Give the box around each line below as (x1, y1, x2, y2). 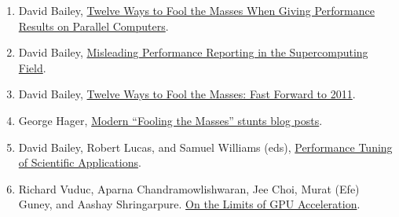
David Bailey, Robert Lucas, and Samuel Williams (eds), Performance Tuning (18, 138, 393, 155)
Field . (18, 59, 46, 75)
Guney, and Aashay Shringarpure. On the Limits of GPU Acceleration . (18, 196, 361, 212)
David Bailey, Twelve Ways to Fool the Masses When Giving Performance (18, 2, 375, 18)
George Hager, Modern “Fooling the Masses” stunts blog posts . (18, 112, 323, 128)
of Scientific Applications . (18, 154, 141, 171)
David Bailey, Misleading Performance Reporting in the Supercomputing (18, 44, 368, 61)
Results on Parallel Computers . (18, 17, 169, 34)
